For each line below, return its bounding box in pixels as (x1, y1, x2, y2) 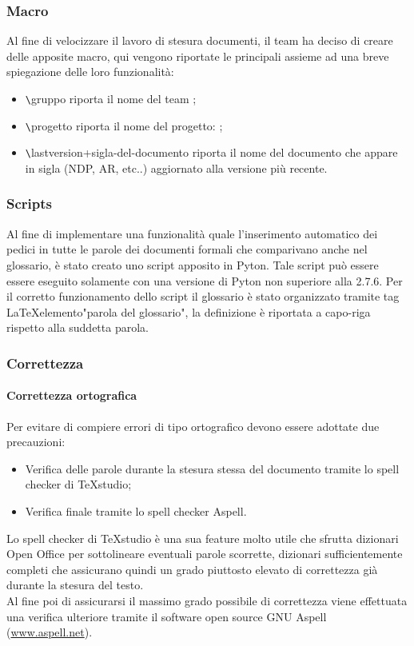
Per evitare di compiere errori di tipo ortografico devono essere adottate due (6, 417, 380, 434)
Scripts (6, 193, 52, 213)
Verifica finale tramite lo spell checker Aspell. (25, 502, 247, 519)
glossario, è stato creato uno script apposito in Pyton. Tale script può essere (6, 256, 379, 273)
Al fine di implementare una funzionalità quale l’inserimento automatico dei (6, 225, 378, 241)
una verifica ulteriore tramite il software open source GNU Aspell (6, 608, 327, 624)
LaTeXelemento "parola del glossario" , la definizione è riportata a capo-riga (6, 303, 371, 320)
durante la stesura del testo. (6, 576, 144, 593)
